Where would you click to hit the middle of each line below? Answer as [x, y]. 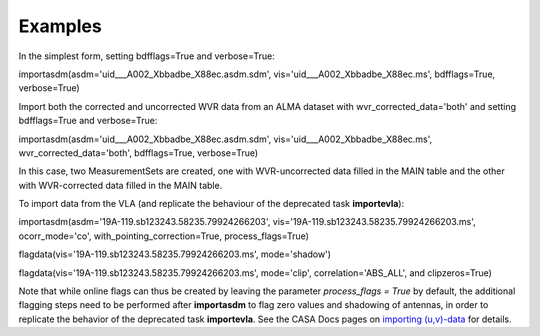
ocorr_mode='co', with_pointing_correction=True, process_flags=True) [164, 236]
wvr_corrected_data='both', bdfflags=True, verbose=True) [138, 152]
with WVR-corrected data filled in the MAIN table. [120, 185]
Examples [60, 26]
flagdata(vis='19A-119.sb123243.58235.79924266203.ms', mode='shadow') [175, 254]
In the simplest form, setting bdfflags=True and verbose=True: [146, 56]
